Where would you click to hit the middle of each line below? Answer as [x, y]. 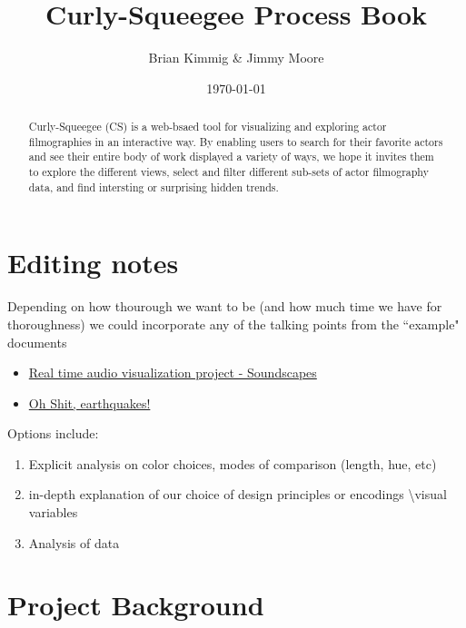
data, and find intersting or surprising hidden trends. [154, 186]
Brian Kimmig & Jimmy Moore [236, 58]
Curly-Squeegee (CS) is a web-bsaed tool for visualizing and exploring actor [208, 127]
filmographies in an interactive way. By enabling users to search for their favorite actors [236, 141]
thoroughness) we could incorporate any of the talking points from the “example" [233, 324]
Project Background [136, 605]
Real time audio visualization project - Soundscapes [173, 373]
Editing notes [93, 263]
